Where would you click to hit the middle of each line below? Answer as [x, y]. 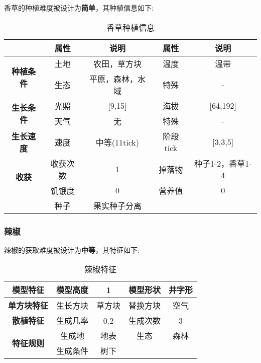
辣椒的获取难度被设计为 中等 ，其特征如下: [72, 249]
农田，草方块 [117, 63]
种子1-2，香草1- [223, 164]
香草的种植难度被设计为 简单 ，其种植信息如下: [79, 8]
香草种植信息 [130, 27]
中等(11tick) [117, 142]
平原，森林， [113, 79]
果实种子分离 [117, 205]
